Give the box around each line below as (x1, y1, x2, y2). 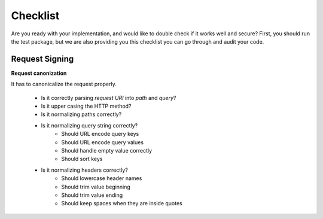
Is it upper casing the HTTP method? (41, 102, 132, 110)
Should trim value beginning (61, 183, 131, 190)
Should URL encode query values (61, 138, 144, 146)
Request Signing (11, 54, 74, 64)
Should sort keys (61, 156, 103, 163)
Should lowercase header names (61, 175, 142, 182)
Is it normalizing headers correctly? (41, 166, 128, 174)
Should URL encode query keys (61, 130, 139, 138)
